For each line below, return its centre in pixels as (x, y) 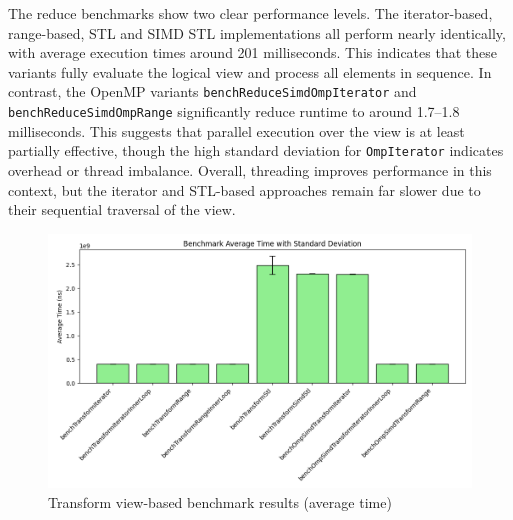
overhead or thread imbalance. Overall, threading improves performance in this (250, 169)
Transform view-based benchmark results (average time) (220, 501)
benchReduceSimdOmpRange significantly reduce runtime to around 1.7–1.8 (234, 111)
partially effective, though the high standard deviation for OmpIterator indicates (256, 150)
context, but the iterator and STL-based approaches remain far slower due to (244, 189)
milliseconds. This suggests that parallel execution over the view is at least (236, 130)
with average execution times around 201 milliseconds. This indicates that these (252, 52)
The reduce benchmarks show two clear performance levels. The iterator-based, (250, 13)
